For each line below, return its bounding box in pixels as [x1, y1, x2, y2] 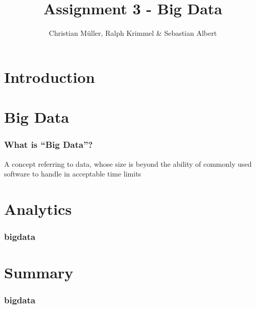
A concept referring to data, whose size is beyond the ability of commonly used [4, 158, 252, 169]
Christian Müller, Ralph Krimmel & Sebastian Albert [49, 28, 217, 38]
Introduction [4, 66, 95, 87]
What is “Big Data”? [4, 138, 93, 151]
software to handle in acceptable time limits [4, 168, 142, 179]
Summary [4, 262, 74, 283]
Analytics [4, 198, 72, 219]
